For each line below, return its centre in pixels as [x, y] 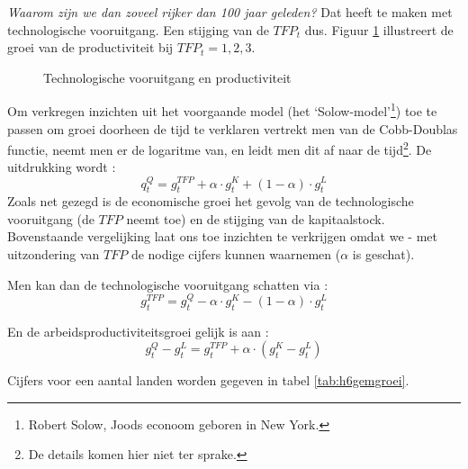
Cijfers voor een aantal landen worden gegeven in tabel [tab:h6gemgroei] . [208, 380]
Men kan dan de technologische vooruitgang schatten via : [168, 284]
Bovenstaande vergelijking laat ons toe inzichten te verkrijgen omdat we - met [222, 236]
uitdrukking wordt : [62, 167]
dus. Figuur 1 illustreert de [379, 29]
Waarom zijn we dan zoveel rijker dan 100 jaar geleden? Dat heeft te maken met [230, 12]
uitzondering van [54, 254]
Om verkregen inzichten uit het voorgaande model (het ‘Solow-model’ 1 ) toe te [222, 110]
